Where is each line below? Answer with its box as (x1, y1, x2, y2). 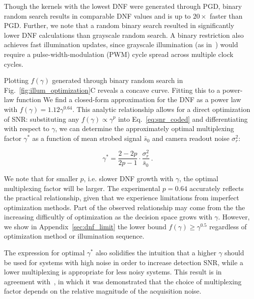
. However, (218, 212, 250, 222)
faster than (209, 10, 243, 21)
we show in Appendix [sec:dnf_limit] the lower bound (4, 221, 167, 231)
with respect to (4, 123, 50, 134)
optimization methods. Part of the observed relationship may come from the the (4, 202, 245, 212)
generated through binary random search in (52, 75, 183, 85)
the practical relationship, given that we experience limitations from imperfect (4, 192, 239, 203)
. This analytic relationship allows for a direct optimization (72, 104, 251, 114)
